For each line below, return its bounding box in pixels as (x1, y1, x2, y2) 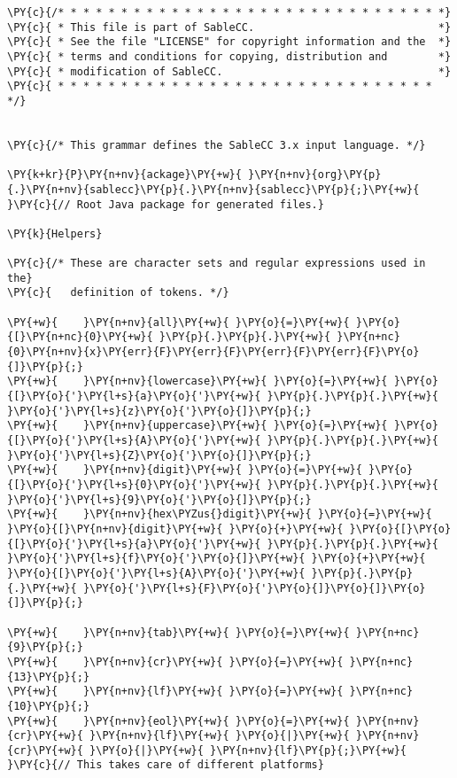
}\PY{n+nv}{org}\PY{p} (248, 168, 382, 182)
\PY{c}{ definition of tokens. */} (7, 286, 229, 300)
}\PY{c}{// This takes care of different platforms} (7, 759, 324, 772)
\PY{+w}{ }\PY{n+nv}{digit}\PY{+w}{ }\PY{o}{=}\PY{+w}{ (7, 463, 362, 477)
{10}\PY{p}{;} (7, 699, 90, 712)
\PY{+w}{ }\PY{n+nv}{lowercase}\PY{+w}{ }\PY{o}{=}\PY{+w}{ (7, 375, 388, 388)
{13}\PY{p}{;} (7, 670, 90, 683)
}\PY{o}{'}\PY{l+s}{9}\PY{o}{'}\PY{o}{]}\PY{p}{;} (7, 493, 312, 506)
